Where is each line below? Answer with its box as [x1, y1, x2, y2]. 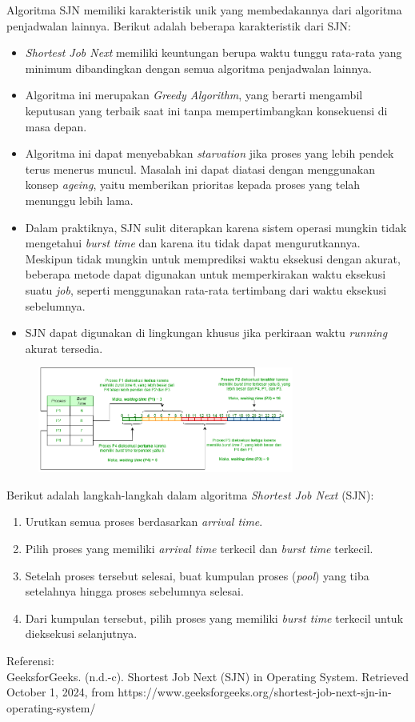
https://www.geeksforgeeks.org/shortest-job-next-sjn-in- [118, 684, 392, 700]
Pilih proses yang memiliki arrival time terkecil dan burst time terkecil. [25, 539, 373, 556]
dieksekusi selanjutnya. [25, 625, 138, 642]
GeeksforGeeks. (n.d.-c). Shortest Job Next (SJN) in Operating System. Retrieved [6, 668, 409, 684]
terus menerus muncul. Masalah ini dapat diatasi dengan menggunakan [25, 160, 375, 177]
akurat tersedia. [25, 339, 103, 356]
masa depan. [25, 118, 87, 134]
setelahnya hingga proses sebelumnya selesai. [25, 583, 244, 600]
